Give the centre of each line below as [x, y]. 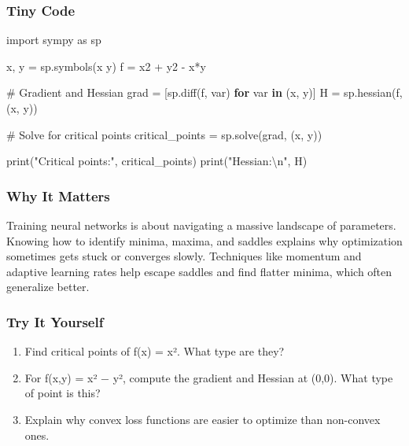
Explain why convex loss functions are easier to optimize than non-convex [203, 419]
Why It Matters [58, 195]
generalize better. [48, 287]
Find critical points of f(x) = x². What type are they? [155, 351]
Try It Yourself [55, 321]
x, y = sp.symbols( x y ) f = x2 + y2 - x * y [106, 66]
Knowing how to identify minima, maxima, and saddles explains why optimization [204, 240]
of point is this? [63, 393]
